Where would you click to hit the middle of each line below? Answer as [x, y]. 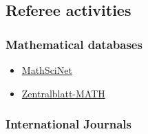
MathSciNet [47, 70]
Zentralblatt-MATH [63, 93]
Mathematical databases [74, 44]
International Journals [68, 124]
